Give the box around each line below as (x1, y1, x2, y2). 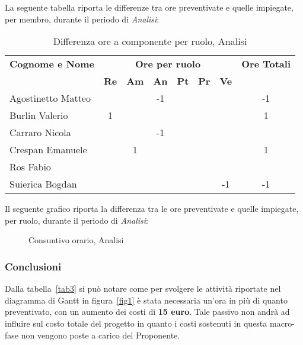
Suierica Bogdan (9, 177, 77, 191)
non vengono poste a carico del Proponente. (21, 328, 180, 341)
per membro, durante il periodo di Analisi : (5, 12, 160, 25)
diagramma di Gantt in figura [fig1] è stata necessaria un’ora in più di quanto (5, 294, 288, 306)
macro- (269, 317, 295, 329)
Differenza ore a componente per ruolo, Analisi (53, 34, 247, 49)
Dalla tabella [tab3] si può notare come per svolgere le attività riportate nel (5, 282, 281, 295)
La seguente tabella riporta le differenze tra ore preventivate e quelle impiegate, (5, 1, 294, 13)
